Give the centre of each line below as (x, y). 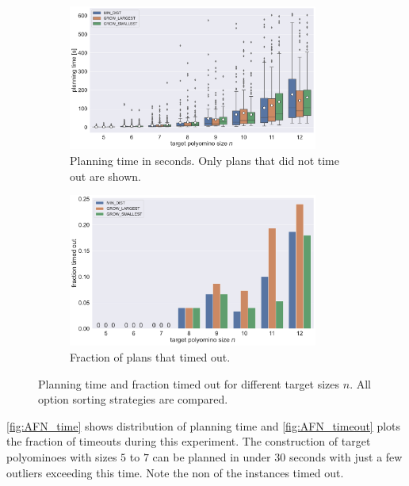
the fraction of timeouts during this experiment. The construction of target (189, 441)
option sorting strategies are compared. (133, 399)
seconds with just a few (346, 456)
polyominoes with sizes (62, 456)
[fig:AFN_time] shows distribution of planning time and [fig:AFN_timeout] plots (204, 425)
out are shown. (105, 176)
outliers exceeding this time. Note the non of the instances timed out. (175, 472)
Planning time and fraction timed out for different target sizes (189, 383)
